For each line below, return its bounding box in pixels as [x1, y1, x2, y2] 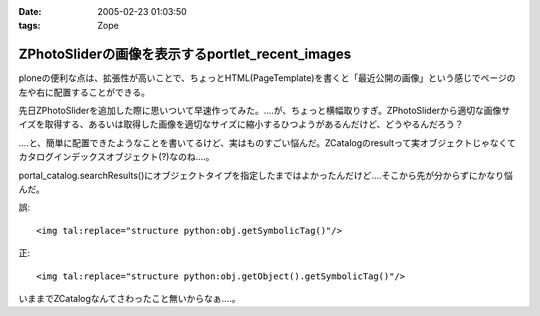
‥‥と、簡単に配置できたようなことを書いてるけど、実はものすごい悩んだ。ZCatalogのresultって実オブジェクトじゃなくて [18, 136, 517, 149]
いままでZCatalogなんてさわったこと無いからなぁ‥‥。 [18, 292, 241, 304]
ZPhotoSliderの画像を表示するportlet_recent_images [18, 46, 352, 63]
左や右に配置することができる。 [18, 86, 150, 98]
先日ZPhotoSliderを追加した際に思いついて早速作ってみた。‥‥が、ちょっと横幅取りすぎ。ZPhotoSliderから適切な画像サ [18, 105, 511, 117]
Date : [18, 6, 42, 17]
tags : [18, 20, 41, 32]
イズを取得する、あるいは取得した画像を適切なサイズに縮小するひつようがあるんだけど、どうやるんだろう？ [18, 118, 464, 130]
